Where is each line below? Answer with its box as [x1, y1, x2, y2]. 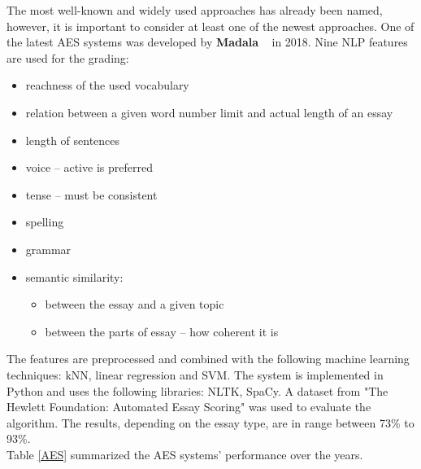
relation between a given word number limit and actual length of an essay [25, 103, 393, 121]
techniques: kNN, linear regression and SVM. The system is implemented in [7, 366, 384, 383]
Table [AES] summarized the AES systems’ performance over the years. [7, 445, 363, 462]
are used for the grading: [7, 49, 129, 66]
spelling [25, 213, 64, 230]
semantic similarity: [25, 268, 124, 285]
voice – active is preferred [25, 159, 153, 176]
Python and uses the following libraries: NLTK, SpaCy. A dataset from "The [7, 382, 388, 399]
